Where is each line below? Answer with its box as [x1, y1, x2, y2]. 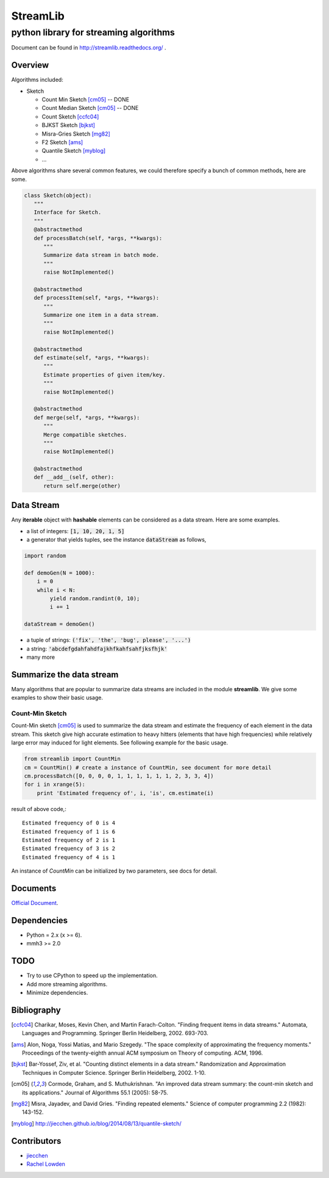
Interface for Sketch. [34, 209, 102, 216]
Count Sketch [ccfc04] [41, 113, 99, 120]
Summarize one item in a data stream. [43, 311, 160, 319]
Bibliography [11, 1005, 61, 1015]
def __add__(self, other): [34, 474, 115, 481]
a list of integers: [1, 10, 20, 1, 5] [26, 527, 125, 534]
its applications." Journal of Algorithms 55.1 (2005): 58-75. [22, 1089, 168, 1096]
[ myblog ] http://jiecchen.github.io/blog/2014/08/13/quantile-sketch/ [11, 1119, 182, 1127]
